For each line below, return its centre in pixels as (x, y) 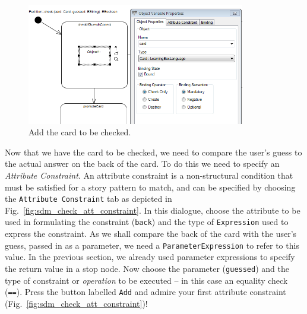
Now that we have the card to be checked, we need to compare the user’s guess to (153, 152)
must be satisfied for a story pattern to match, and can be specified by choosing (150, 187)
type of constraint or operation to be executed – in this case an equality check (146, 280)
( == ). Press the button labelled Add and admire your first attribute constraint (145, 292)
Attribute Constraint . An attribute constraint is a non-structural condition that (149, 175)
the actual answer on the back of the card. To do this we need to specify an (142, 164)
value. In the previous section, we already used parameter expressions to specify (150, 257)
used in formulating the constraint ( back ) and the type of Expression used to (147, 222)
